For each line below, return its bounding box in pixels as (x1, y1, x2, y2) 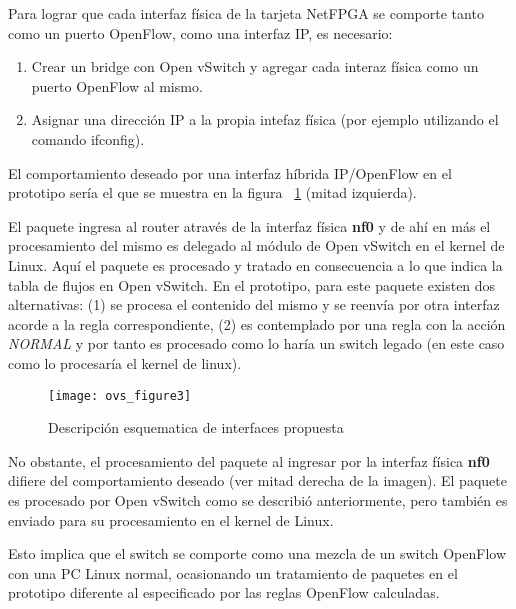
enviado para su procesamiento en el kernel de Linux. (8, 509, 334, 530)
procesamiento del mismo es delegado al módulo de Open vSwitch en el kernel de (8, 235, 505, 256)
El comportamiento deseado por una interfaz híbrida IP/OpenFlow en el (8, 162, 452, 183)
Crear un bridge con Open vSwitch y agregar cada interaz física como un (31, 56, 479, 77)
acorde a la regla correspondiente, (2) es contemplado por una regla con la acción (8, 313, 506, 334)
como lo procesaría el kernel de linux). (8, 352, 242, 373)
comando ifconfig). (31, 128, 145, 149)
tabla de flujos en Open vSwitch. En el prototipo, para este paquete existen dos (8, 274, 496, 295)
